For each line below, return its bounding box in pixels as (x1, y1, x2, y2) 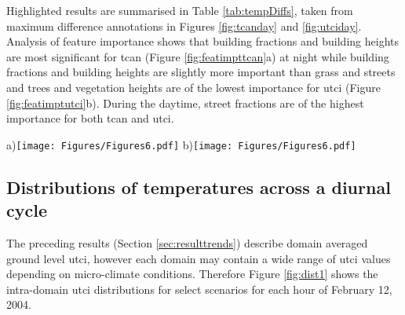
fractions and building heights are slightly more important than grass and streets (6, 64, 396, 80)
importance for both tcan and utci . (6, 110, 174, 126)
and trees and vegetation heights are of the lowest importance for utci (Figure (6, 79, 381, 95)
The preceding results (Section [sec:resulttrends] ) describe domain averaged (6, 235, 368, 251)
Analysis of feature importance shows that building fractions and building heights (6, 33, 399, 49)
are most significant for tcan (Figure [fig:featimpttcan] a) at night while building (6, 48, 389, 64)
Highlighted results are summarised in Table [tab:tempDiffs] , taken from (6, 2, 353, 18)
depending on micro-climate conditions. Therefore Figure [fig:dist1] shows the (6, 266, 378, 282)
